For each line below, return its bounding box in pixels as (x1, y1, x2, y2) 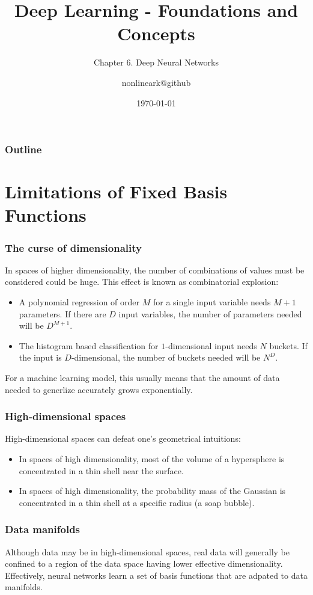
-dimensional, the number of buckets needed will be (71, 351, 261, 364)
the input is (19, 351, 62, 364)
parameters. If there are (19, 307, 106, 320)
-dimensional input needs (165, 339, 257, 352)
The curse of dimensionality (5, 240, 142, 255)
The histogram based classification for (19, 339, 159, 352)
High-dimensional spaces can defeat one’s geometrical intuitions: (5, 432, 241, 445)
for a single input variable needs (153, 295, 271, 308)
